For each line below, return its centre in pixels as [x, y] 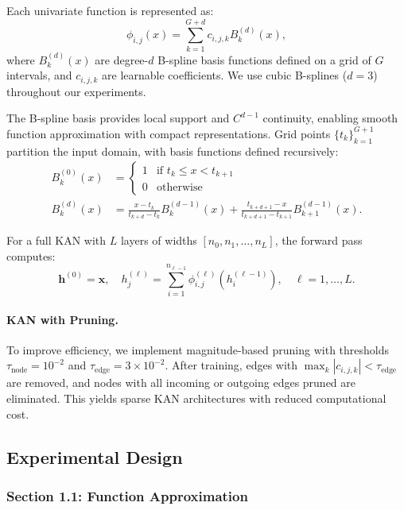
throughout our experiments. [76, 91]
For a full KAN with [56, 240]
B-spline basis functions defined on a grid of [264, 59]
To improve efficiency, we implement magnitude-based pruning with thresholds [198, 349]
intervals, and [39, 75]
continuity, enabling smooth [330, 118]
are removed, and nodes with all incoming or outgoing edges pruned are [181, 382]
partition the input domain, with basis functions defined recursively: [173, 151]
